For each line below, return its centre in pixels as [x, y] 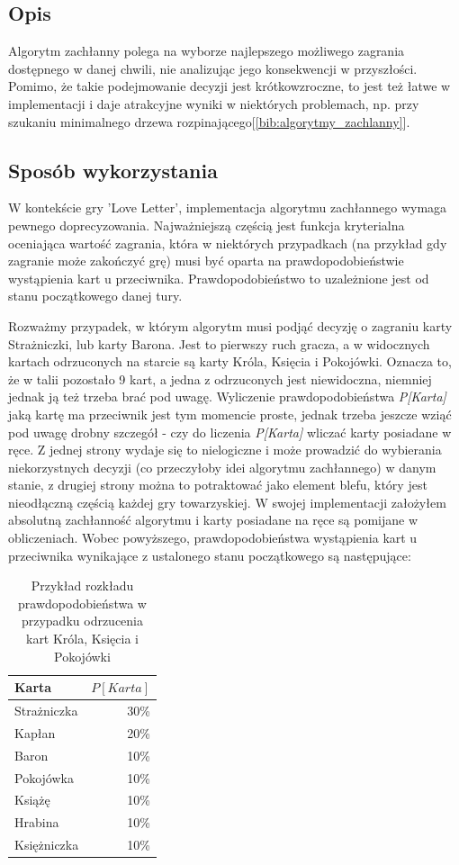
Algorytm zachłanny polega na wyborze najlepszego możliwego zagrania [207, 51]
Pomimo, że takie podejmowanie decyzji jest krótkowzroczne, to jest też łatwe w [229, 86]
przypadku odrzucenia [82, 621]
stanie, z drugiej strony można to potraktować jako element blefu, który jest [218, 485]
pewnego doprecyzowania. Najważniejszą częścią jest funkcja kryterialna [207, 225]
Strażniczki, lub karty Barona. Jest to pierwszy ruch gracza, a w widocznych [219, 343]
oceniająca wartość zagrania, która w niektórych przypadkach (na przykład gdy [228, 243]
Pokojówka [44, 777]
